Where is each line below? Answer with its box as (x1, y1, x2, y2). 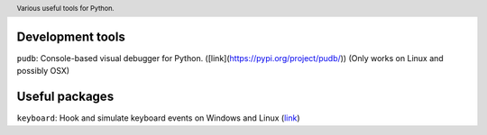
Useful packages (16, 89, 115, 104)
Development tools (16, 29, 125, 44)
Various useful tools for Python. (16, 4, 115, 13)
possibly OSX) (16, 66, 70, 76)
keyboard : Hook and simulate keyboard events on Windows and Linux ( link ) (16, 112, 300, 123)
